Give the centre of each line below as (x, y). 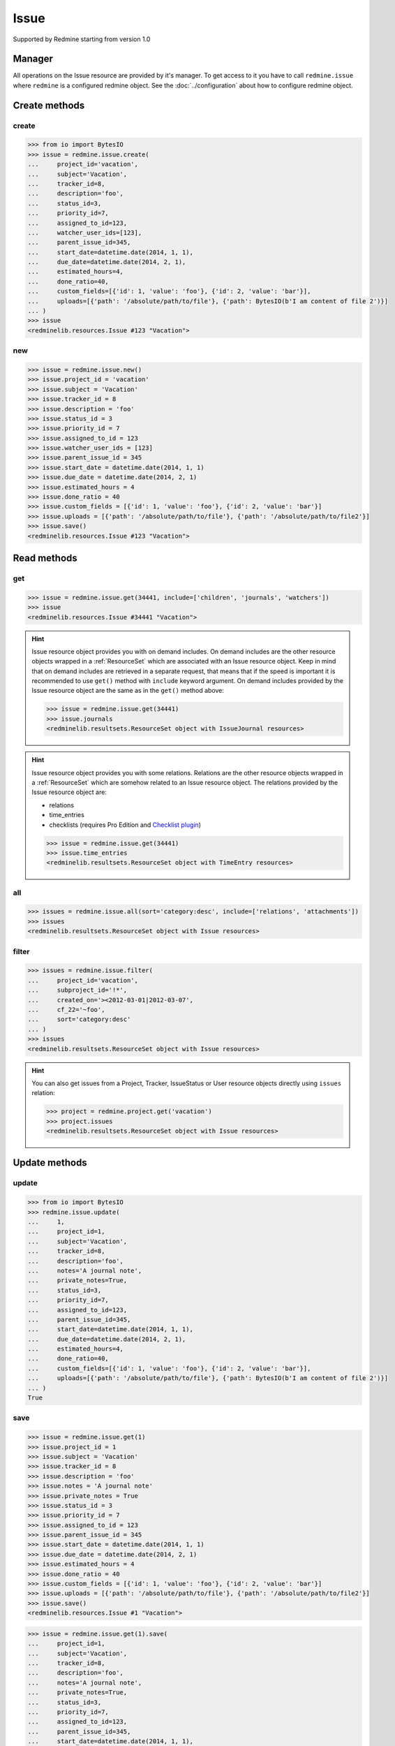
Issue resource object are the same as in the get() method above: (128, 691)
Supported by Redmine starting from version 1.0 (82, 39)
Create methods (49, 105)
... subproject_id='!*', (77, 990)
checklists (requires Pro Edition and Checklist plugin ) (125, 825)
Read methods (45, 558)
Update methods (50, 1163)
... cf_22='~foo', (66, 1010)
